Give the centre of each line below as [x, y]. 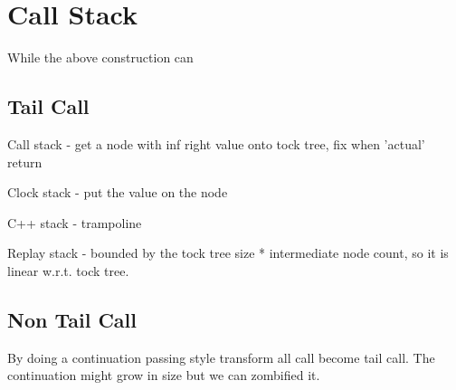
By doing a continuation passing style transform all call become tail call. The [221, 357]
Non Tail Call [72, 319]
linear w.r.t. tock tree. [68, 270]
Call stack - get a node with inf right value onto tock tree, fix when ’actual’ [216, 143]
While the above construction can [100, 57]
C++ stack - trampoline [75, 222]
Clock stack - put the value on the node [118, 192]
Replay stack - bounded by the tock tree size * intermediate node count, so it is [228, 253]
